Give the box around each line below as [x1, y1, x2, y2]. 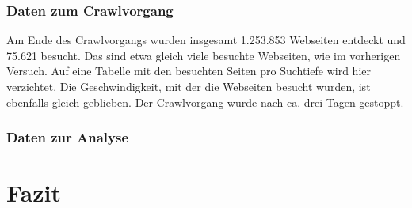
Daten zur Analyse [6, 127, 129, 147]
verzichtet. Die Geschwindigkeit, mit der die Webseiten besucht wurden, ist [6, 78, 371, 94]
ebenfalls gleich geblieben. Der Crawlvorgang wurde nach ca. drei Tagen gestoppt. [6, 93, 404, 110]
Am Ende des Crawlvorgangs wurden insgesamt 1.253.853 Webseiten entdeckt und [6, 32, 406, 48]
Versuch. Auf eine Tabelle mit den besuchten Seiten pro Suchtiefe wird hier [6, 62, 371, 79]
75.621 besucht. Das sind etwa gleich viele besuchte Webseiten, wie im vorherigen [6, 47, 401, 63]
